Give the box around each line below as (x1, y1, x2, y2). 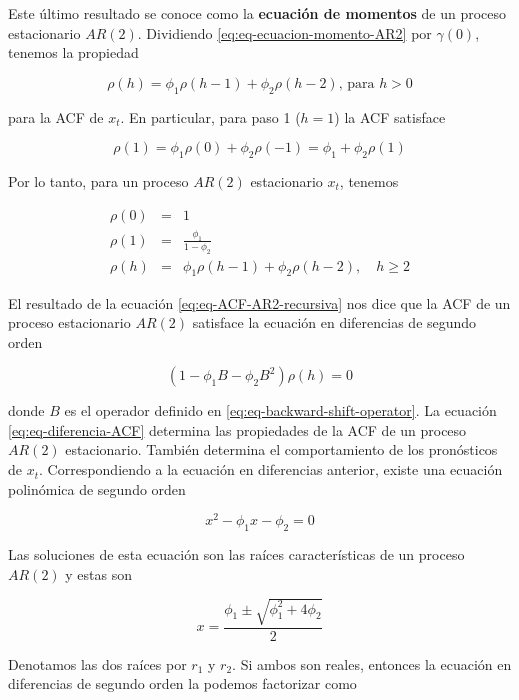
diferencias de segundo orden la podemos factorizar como (8, 673, 357, 694)
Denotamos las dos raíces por (8, 653, 187, 674)
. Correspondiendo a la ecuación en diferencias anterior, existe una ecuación (39, 459, 503, 480)
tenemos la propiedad (8, 42, 139, 63)
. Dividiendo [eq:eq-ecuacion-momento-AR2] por (137, 22, 432, 43)
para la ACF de (8, 106, 104, 127)
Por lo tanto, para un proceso (8, 170, 189, 191)
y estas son (65, 563, 132, 584)
